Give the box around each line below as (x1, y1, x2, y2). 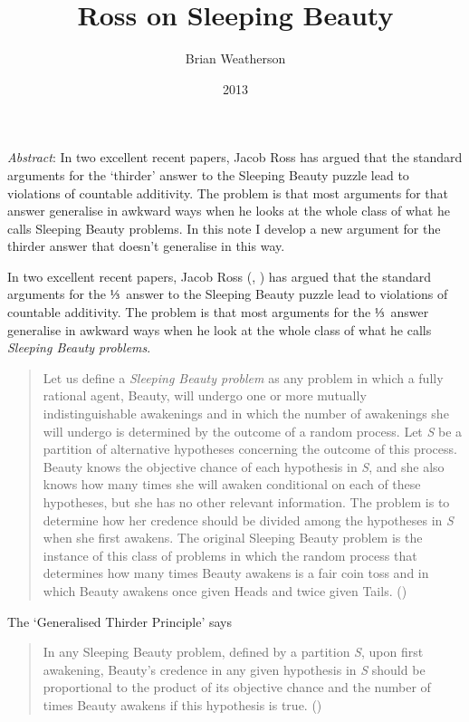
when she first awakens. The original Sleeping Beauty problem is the (43, 528, 423, 547)
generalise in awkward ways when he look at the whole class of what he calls (7, 320, 432, 339)
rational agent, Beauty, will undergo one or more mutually (43, 386, 367, 405)
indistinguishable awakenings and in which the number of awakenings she (43, 404, 449, 423)
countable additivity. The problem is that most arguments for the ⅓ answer (7, 303, 429, 322)
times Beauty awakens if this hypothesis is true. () (43, 695, 322, 714)
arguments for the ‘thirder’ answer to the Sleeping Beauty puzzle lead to (7, 165, 409, 184)
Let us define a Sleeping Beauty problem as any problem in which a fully (43, 368, 444, 387)
